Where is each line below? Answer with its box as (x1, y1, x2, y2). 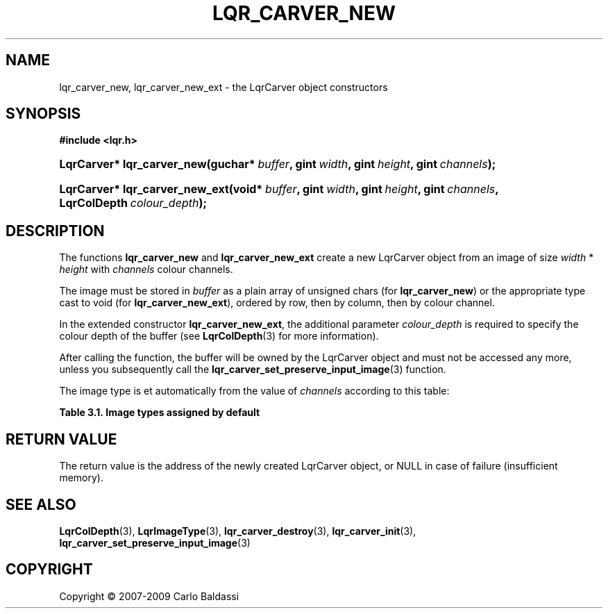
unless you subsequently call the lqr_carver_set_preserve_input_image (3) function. (59, 363, 446, 376)
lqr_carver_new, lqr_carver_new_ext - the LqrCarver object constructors (59, 81, 388, 93)
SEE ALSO (6, 495, 76, 513)
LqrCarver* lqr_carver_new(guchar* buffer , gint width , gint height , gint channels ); (59, 157, 496, 172)
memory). (59, 472, 103, 484)
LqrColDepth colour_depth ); (59, 196, 207, 210)
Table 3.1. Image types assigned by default (59, 406, 260, 419)
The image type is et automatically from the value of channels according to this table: (59, 385, 450, 397)
